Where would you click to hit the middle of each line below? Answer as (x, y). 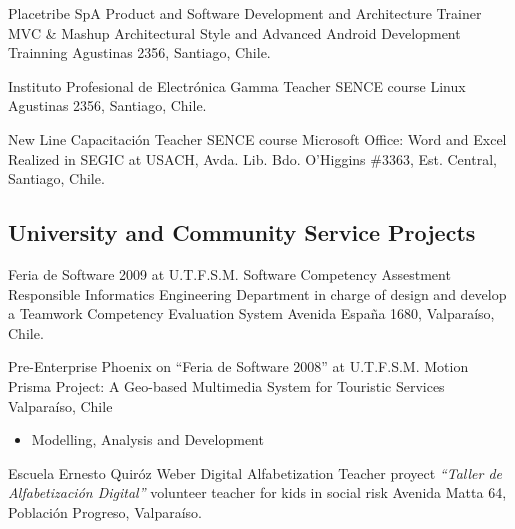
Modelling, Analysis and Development (147, 439)
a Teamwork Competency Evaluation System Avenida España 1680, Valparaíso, (251, 313)
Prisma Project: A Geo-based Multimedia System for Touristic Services (226, 385)
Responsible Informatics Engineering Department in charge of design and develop (257, 293)
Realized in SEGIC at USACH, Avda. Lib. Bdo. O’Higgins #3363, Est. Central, (252, 158)
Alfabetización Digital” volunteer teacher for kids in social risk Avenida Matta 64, (257, 492)
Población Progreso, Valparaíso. (105, 511)
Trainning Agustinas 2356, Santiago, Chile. (139, 52)
